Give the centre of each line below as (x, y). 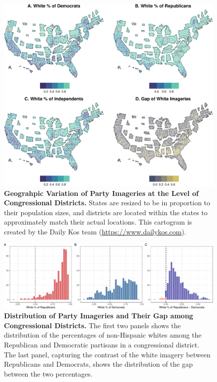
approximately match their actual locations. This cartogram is (98, 222)
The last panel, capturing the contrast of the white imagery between (107, 354)
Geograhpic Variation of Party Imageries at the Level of (101, 193)
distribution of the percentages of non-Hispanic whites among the (103, 335)
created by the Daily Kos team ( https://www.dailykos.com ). (95, 231)
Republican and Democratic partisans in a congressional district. (102, 344)
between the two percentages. (48, 373)
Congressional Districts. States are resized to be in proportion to (107, 203)
